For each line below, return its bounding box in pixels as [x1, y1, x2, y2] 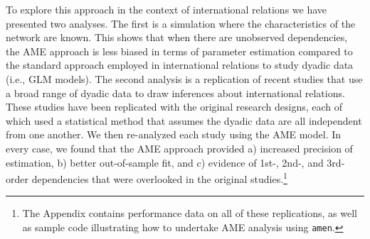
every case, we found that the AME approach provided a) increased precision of [6, 140, 353, 155]
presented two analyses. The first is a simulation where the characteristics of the [6, 16, 356, 30]
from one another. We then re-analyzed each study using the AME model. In [6, 127, 342, 142]
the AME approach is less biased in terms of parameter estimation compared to [6, 43, 353, 58]
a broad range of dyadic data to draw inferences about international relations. [6, 85, 345, 100]
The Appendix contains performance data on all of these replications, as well [22, 206, 357, 221]
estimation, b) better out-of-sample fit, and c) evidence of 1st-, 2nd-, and [6, 155, 324, 169]
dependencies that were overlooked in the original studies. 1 [31, 169, 287, 186]
